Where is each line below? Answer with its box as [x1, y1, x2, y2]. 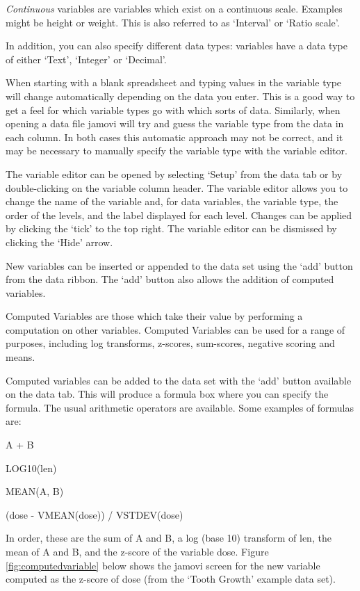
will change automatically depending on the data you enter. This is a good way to [6, 88, 355, 103]
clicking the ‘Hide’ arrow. [6, 234, 113, 249]
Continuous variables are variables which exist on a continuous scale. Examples [6, 1, 343, 15]
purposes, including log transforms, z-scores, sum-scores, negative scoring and [6, 336, 335, 350]
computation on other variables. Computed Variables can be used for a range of [6, 322, 345, 337]
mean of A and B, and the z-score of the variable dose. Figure [6, 544, 269, 558]
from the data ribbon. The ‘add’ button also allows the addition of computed [6, 272, 334, 286]
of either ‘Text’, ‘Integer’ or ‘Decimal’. [6, 51, 167, 66]
